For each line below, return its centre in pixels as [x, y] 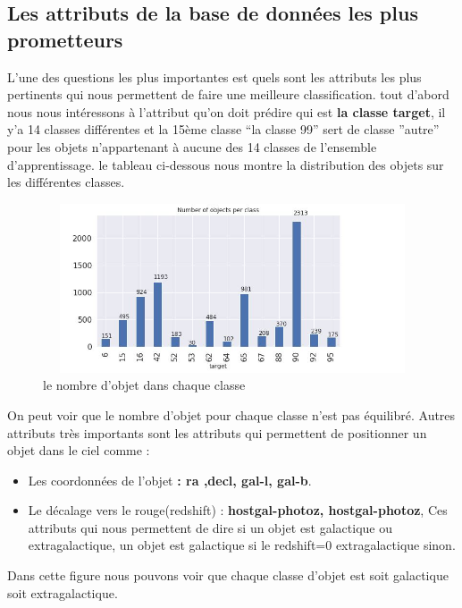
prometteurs [65, 39]
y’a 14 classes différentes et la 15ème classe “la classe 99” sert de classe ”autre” [223, 129]
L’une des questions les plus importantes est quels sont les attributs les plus [214, 76]
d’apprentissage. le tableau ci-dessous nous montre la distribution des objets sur [226, 164]
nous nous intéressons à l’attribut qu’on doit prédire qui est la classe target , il [227, 111]
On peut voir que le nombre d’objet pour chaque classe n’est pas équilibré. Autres [231, 414]
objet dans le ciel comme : [79, 450]
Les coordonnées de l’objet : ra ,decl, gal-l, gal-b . [170, 480]
